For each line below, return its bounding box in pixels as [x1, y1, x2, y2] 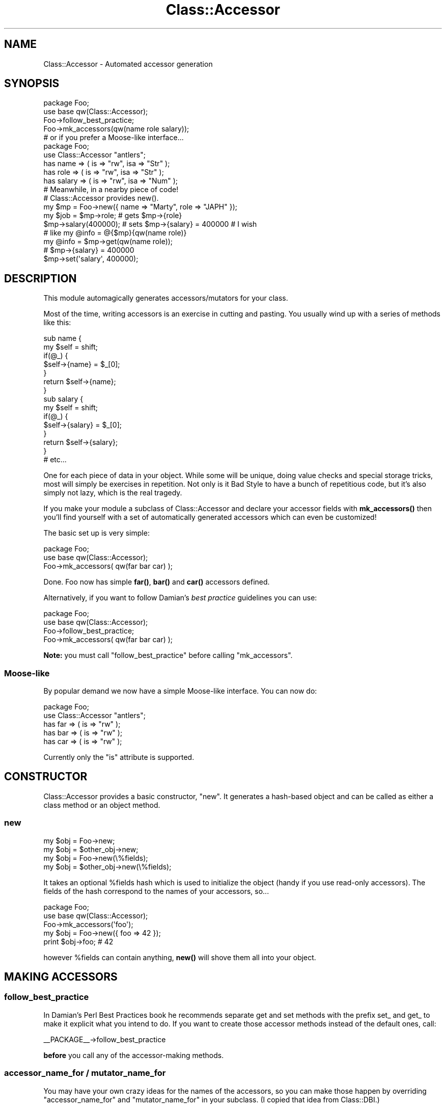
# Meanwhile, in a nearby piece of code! [43, 185, 179, 194]
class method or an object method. [43, 800, 160, 809]
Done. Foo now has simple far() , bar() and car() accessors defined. [43, 577, 270, 587]
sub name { [43, 334, 82, 343]
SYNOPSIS [4, 77, 60, 90]
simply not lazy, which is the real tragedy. [43, 488, 182, 497]
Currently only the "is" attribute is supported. [43, 753, 194, 762]
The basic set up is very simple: [43, 529, 150, 538]
